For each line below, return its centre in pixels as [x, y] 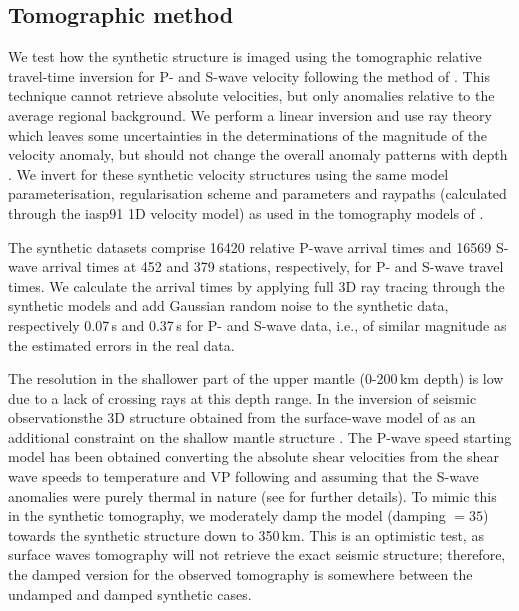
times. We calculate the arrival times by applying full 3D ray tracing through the [256, 285]
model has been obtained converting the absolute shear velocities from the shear [253, 456]
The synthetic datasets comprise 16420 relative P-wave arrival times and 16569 [250, 246]
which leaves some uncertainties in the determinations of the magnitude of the [248, 134]
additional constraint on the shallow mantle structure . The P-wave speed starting [260, 436]
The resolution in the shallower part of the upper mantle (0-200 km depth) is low [256, 378]
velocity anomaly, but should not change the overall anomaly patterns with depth [258, 154]
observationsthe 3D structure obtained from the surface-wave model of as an [242, 417]
